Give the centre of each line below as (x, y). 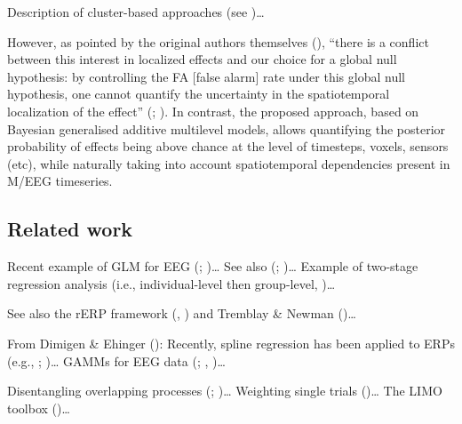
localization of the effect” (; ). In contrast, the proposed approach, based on (213, 111)
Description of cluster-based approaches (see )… (136, 12)
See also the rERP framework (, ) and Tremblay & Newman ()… (182, 313)
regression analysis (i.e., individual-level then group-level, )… (171, 283)
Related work (70, 229)
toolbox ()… (39, 408)
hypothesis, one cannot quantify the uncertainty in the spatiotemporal (199, 94)
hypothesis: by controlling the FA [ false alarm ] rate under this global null (206, 76)
